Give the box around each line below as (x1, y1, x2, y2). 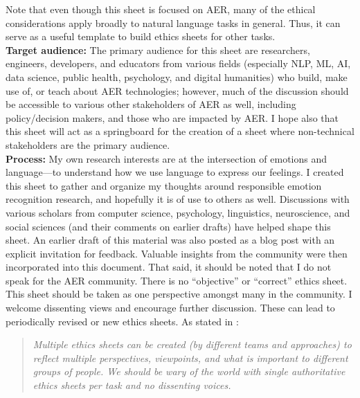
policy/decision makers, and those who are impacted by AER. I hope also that (6, 110, 339, 125)
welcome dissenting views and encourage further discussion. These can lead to (6, 300, 335, 315)
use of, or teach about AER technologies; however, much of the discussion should (6, 83, 349, 98)
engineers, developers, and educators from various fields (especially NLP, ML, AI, (6, 56, 351, 71)
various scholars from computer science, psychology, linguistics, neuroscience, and (6, 205, 350, 219)
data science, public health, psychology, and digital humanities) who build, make (6, 69, 348, 84)
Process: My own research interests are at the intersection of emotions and (6, 151, 327, 165)
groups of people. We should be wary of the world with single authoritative (33, 364, 345, 379)
